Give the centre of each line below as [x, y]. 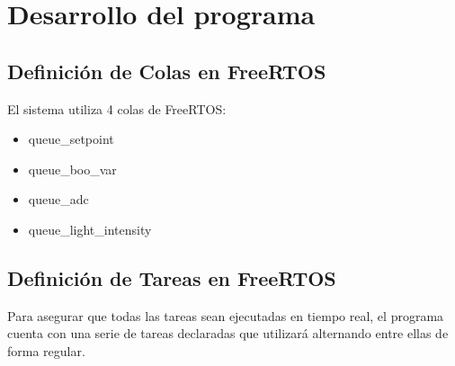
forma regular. [46, 350]
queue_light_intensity [90, 229]
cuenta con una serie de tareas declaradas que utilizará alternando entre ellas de [228, 333]
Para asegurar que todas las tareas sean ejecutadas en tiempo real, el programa [226, 315]
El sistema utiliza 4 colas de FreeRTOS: [117, 108]
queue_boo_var [72, 169]
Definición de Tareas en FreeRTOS [172, 277]
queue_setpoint [71, 139]
